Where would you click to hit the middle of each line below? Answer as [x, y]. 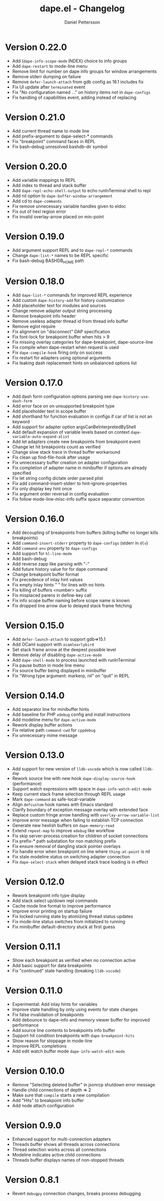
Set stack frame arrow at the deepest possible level [64, 650]
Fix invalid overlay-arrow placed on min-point [58, 216]
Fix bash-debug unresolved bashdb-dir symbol [60, 146]
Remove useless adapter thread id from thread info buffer [70, 321]
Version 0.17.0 [34, 383]
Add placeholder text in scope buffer [49, 411]
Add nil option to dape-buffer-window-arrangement [62, 196]
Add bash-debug [29, 559]
